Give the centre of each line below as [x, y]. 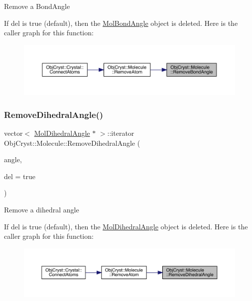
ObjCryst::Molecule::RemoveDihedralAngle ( [72, 143]
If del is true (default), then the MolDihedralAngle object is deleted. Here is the [126, 226]
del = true [20, 176]
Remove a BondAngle [37, 6]
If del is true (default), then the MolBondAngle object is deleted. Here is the [121, 23]
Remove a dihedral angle [42, 209]
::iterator [121, 133]
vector [13, 133]
